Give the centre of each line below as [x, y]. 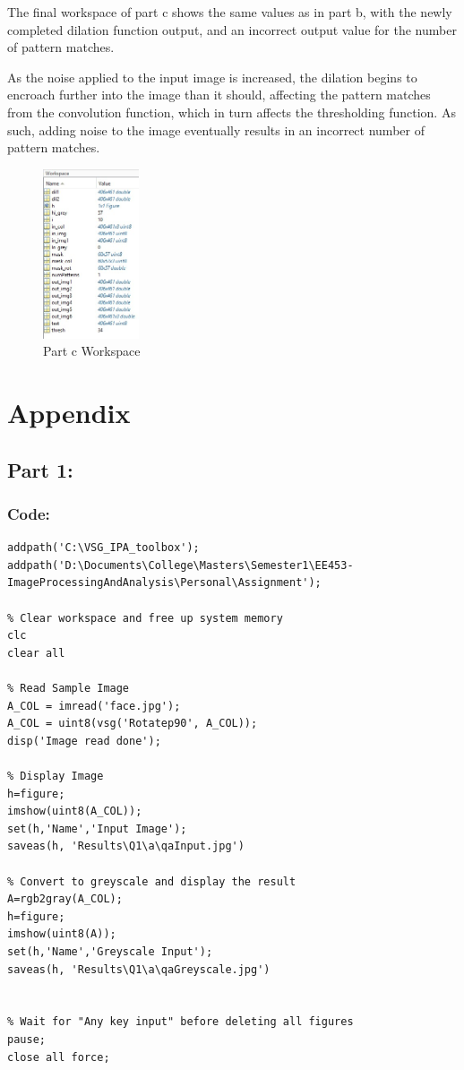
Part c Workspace [92, 351]
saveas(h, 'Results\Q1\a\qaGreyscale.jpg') [139, 969]
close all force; [59, 1057]
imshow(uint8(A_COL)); [75, 811]
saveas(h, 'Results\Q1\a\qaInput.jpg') [126, 846]
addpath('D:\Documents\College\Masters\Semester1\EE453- [180, 565]
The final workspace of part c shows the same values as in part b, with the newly [230, 12]
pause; [26, 1039]
